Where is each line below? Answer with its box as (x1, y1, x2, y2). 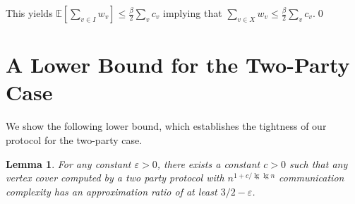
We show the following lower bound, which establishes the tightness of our (6, 119, 327, 133)
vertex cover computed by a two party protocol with (6, 170, 224, 185)
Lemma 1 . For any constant (6, 156, 131, 171)
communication (279, 170, 344, 185)
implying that (162, 6, 222, 20)
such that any (289, 156, 348, 171)
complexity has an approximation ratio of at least (6, 184, 217, 198)
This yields (6, 6, 53, 20)
